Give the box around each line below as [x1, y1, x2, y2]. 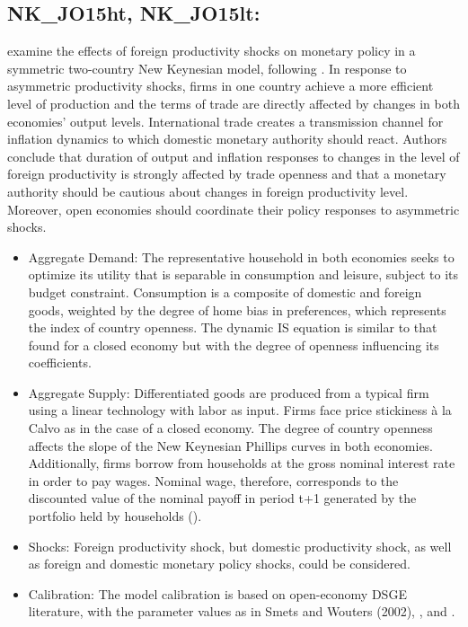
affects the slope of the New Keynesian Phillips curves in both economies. [28, 436, 434, 455]
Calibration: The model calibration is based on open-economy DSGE [28, 584, 407, 603]
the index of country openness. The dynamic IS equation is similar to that [28, 318, 437, 337]
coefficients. [28, 353, 92, 372]
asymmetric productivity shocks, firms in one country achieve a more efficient [7, 76, 434, 95]
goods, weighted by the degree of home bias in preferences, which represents [28, 300, 446, 319]
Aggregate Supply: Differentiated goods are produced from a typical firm [28, 383, 429, 402]
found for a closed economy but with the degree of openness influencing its [28, 335, 439, 354]
